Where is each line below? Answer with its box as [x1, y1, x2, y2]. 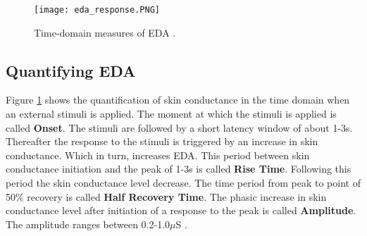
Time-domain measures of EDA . [34, 25, 176, 39]
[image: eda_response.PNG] [34, 5, 160, 15]
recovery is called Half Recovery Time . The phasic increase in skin [27, 189, 327, 204]
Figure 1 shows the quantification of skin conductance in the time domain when [6, 92, 350, 107]
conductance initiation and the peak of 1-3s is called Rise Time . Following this [6, 161, 352, 176]
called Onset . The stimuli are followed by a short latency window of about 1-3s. [6, 120, 353, 135]
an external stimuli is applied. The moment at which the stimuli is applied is [6, 106, 337, 121]
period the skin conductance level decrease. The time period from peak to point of [6, 175, 361, 190]
